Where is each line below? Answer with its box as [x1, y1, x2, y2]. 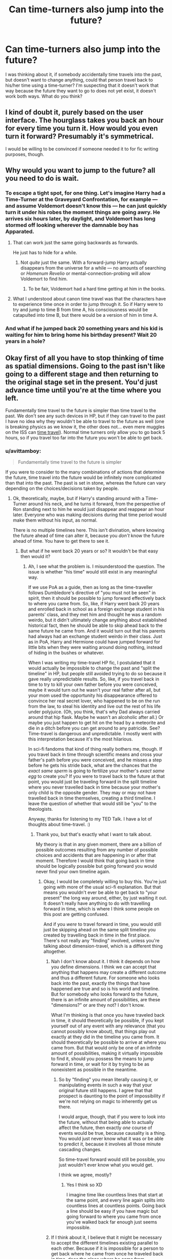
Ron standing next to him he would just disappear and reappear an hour [12, 506, 165, 512]
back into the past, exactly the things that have [51, 980, 150, 986]
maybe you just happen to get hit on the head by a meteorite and [28, 720, 165, 726]
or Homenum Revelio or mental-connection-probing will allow [20, 271, 150, 277]
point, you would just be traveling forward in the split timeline [28, 779, 158, 785]
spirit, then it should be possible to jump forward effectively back [28, 595, 166, 601]
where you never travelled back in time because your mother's [28, 784, 161, 790]
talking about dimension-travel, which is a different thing [43, 943, 163, 949]
